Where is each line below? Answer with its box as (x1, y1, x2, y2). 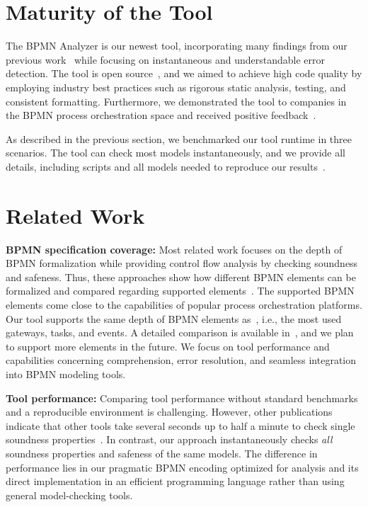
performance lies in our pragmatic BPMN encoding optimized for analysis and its (6, 460, 359, 474)
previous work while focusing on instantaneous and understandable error (6, 52, 326, 67)
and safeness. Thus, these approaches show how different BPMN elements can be (6, 269, 356, 284)
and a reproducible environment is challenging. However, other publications (6, 404, 333, 419)
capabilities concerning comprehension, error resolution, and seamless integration (6, 353, 357, 368)
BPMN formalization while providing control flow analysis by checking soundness (6, 256, 358, 270)
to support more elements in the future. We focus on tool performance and (6, 338, 330, 353)
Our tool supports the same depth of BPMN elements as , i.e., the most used (6, 311, 342, 326)
